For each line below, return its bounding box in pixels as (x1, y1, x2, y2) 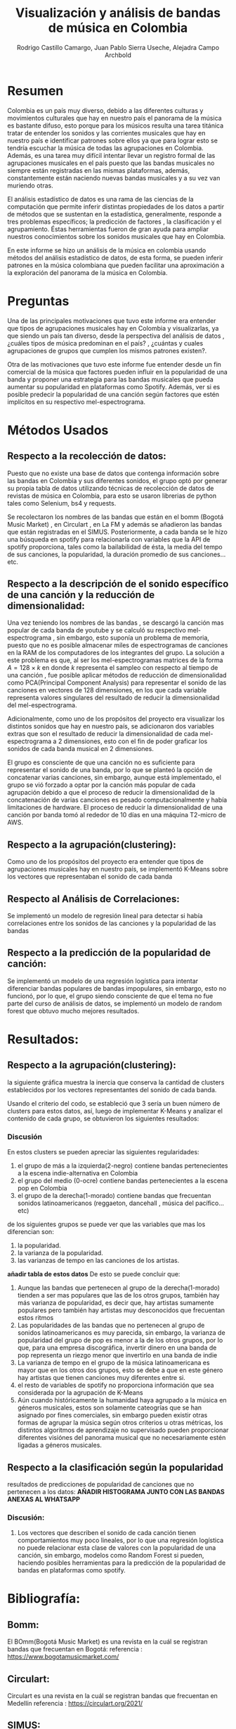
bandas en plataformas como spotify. (17, 1566, 126, 1575)
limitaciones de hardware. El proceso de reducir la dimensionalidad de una (7, 803, 223, 812)
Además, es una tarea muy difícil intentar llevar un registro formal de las (7, 151, 216, 159)
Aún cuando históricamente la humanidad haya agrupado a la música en (17, 1396, 227, 1405)
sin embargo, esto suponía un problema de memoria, (56, 633, 209, 642)
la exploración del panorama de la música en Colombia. (7, 268, 168, 276)
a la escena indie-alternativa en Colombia (17, 1169, 138, 1178)
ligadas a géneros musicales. (17, 1441, 102, 1450)
